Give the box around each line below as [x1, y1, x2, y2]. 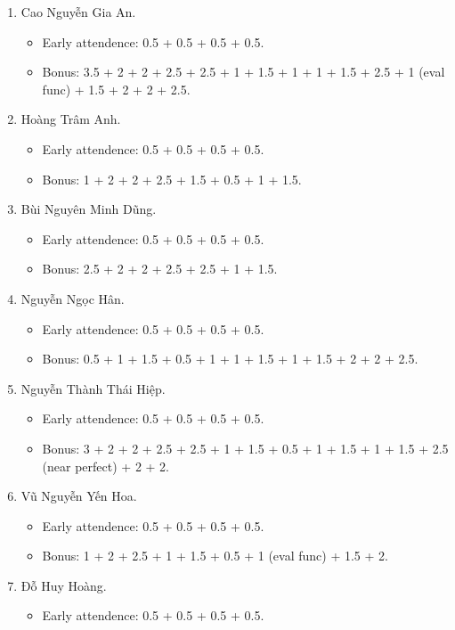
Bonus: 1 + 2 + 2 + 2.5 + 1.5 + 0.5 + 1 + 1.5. [42, 169, 302, 188]
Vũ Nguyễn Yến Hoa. [20, 487, 137, 505]
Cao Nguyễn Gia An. [20, 3, 136, 20]
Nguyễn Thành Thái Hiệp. [20, 379, 166, 397]
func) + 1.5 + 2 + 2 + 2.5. [42, 79, 191, 98]
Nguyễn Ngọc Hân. [20, 289, 125, 307]
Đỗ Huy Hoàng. [20, 576, 107, 594]
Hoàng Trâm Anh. [20, 110, 121, 128]
